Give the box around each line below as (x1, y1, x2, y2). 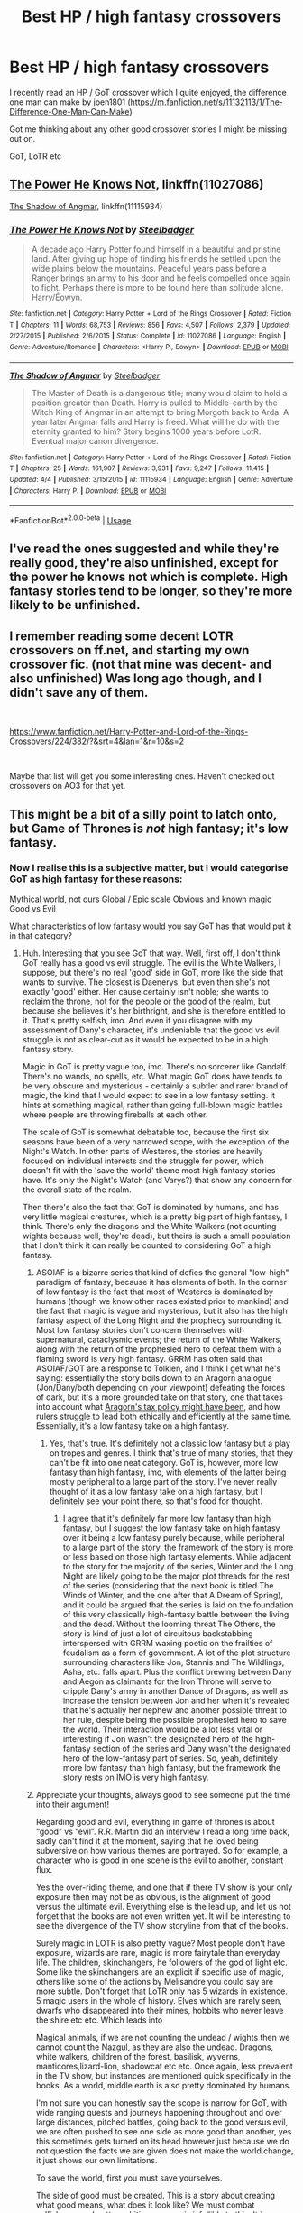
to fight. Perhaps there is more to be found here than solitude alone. (31, 282, 284, 293)
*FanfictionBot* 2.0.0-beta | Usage (9, 514, 132, 525)
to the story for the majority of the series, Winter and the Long (62, 1560, 294, 1571)
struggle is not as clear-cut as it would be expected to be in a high (22, 1033, 269, 1044)
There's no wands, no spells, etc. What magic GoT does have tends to (22, 1070, 283, 1081)
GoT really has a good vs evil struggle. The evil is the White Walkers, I (22, 957, 281, 968)
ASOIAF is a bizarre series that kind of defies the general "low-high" (35, 1266, 290, 1278)
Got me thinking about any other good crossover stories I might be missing (9, 124, 287, 134)
